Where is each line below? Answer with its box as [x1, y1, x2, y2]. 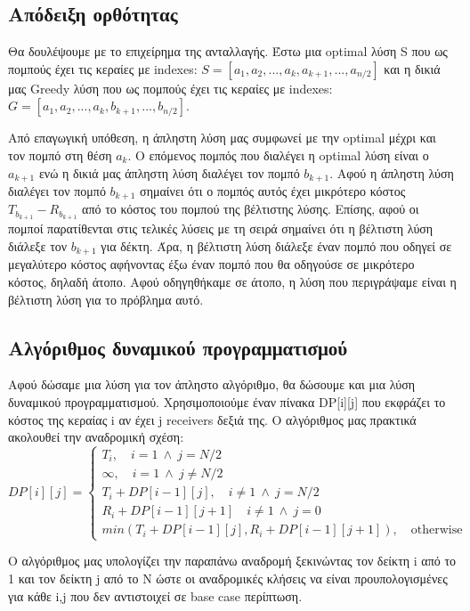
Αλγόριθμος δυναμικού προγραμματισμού [8, 333, 348, 361]
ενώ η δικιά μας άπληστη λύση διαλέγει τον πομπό [38, 163, 300, 182]
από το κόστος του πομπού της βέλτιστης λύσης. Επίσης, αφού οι [82, 200, 419, 218]
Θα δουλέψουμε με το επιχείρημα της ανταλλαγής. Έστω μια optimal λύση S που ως [8, 42, 448, 61]
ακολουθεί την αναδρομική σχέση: [8, 428, 184, 446]
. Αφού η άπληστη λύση [329, 163, 454, 182]
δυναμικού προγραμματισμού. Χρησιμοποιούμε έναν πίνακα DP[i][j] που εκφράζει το [8, 392, 446, 411]
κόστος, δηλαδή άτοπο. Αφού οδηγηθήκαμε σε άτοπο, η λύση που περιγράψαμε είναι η [8, 272, 457, 290]
